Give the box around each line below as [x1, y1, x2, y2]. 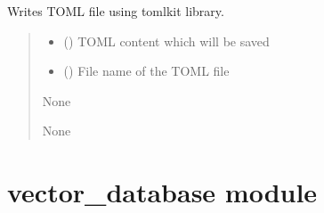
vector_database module [7, 174, 318, 210]
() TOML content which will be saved [63, 31, 270, 50]
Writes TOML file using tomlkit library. [7, 2, 224, 20]
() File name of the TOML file [63, 61, 230, 80]
